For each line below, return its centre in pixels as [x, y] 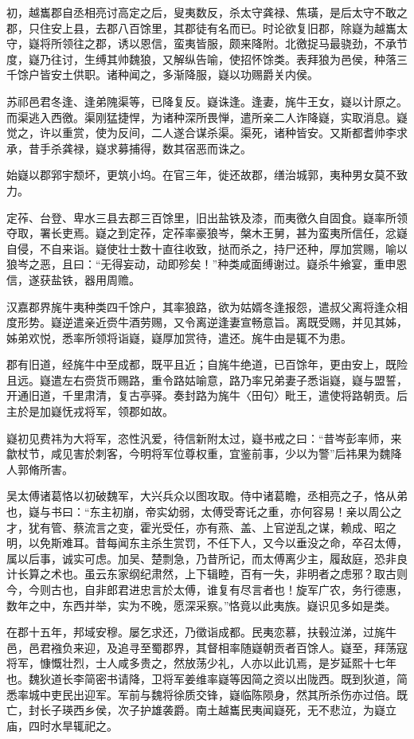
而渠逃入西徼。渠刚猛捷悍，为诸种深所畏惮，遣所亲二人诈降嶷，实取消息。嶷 [207, 117]
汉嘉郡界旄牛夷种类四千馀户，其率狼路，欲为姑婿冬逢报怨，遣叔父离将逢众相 [207, 306]
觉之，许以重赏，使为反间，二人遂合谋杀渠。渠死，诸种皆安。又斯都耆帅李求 [207, 133]
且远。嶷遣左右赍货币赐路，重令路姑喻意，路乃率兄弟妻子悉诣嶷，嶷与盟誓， [207, 379]
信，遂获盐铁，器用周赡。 [73, 279]
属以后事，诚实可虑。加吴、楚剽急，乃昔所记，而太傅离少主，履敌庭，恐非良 [207, 558]
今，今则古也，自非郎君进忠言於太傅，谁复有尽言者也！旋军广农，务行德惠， [207, 589]
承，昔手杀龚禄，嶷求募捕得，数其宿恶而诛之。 [129, 148]
